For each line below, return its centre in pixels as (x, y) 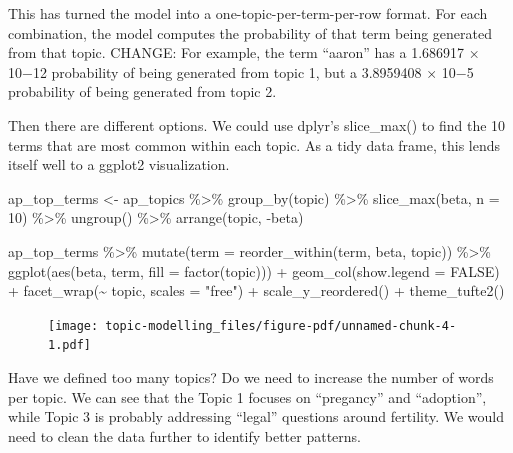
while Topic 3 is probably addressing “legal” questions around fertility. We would (256, 416)
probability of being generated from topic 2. (142, 91)
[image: (73, 325)
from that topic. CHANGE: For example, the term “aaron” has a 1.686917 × (244, 52)
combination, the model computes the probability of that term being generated (250, 32)
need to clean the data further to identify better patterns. (184, 435)
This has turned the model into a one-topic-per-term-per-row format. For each (248, 13)
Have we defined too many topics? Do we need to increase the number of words (251, 377)
